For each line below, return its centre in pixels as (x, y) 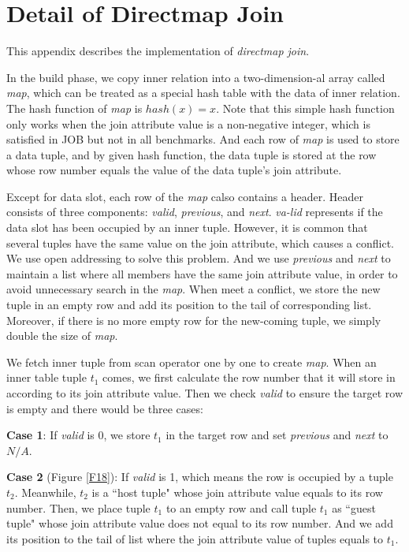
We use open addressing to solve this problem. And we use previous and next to (199, 258)
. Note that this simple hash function (305, 108)
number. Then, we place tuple (78, 507)
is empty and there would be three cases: (105, 408)
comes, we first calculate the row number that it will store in (249, 377)
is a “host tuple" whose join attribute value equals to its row (237, 492)
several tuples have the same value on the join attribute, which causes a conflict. (200, 242)
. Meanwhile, (45, 492)
